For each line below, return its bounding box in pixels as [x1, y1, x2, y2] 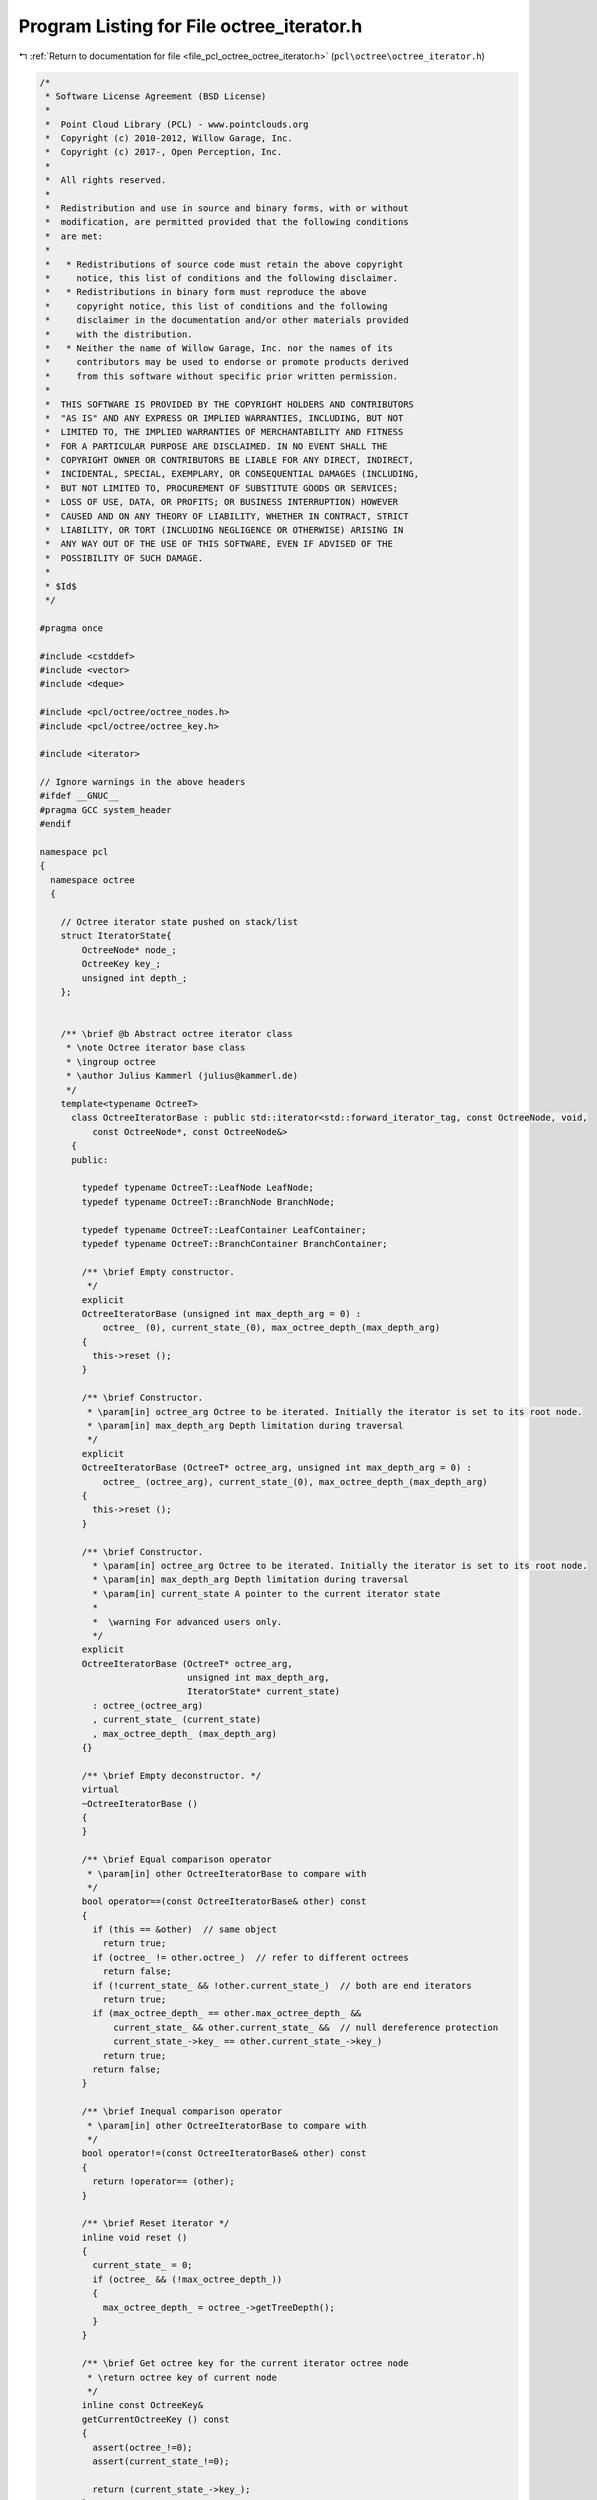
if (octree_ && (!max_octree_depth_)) [91, 2273, 283, 2285]
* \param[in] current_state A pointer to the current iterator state [91, 1588, 441, 1599]
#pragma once [39, 622, 104, 634]
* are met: [45, 230, 104, 242]
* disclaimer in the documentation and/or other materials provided [45, 315, 409, 326]
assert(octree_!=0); [91, 2441, 194, 2453]
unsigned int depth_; [81, 972, 188, 984]
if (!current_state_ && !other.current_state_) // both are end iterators [91, 1980, 472, 1991]
